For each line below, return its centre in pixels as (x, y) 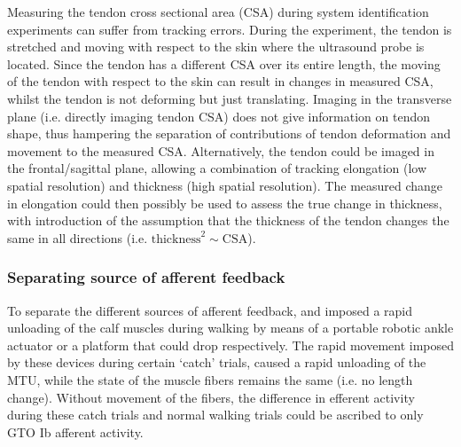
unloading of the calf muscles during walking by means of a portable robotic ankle (230, 328)
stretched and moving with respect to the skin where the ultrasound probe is (216, 47)
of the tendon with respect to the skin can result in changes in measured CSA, (220, 81)
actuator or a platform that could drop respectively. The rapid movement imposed (231, 345)
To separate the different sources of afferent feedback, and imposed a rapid (210, 310)
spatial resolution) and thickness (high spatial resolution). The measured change (225, 185)
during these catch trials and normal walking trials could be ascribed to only (215, 415)
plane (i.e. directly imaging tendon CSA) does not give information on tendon (219, 116)
